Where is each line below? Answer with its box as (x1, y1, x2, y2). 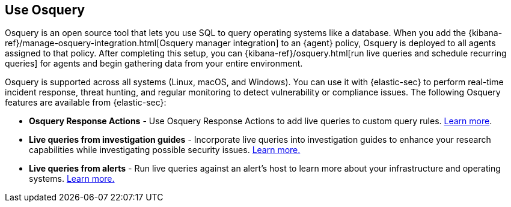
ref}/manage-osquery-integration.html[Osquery (5, 38, 194, 49)
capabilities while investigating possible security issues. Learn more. (29, 145, 301, 155)
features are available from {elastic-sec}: (5, 97, 167, 108)
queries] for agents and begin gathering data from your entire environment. (5, 58, 303, 69)
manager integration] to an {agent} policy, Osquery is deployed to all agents (195, 38, 496, 49)
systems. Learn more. (29, 173, 115, 184)
